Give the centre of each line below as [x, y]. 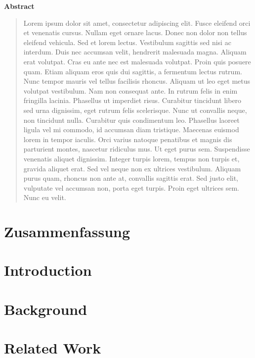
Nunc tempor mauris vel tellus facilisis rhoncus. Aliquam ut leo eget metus [137, 81]
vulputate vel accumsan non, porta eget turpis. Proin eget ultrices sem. [131, 187]
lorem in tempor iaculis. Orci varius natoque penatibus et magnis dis [128, 139]
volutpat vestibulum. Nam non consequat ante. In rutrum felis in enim [130, 90]
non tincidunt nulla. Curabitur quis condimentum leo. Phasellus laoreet [131, 120]
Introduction [48, 270]
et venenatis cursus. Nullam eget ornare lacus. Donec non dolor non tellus [135, 32]
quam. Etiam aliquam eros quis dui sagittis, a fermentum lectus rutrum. [133, 71]
